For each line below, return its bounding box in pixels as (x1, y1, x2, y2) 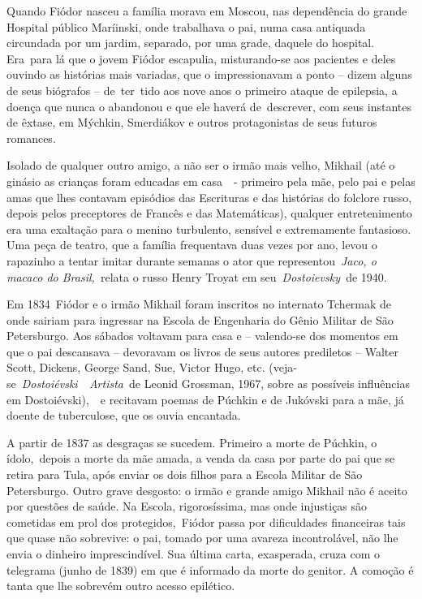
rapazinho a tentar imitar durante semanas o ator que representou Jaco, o (6, 252, 377, 269)
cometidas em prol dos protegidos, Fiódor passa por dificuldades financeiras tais (6, 513, 406, 530)
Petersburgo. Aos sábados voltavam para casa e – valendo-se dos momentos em (6, 327, 398, 344)
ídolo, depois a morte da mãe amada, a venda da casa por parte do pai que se (6, 450, 395, 467)
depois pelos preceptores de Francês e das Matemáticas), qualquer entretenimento (6, 205, 412, 222)
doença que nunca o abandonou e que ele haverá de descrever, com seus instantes (6, 97, 411, 114)
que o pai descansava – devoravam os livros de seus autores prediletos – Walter (6, 343, 398, 360)
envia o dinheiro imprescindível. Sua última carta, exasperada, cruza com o (6, 545, 381, 562)
